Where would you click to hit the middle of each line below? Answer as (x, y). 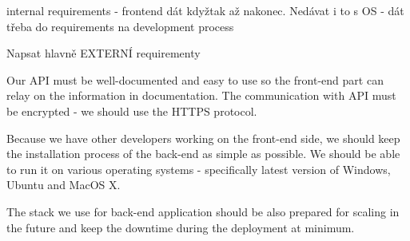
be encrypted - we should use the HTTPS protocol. (132, 111)
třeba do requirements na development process (120, 26)
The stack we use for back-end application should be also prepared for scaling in (203, 211)
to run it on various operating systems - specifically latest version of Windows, (199, 169)
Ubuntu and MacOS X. (64, 185)
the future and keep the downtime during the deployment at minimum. (181, 227)
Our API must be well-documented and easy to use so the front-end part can (195, 79)
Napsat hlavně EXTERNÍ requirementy (103, 53)
